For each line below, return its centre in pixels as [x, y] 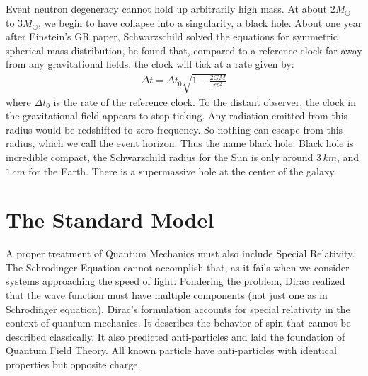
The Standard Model [110, 219]
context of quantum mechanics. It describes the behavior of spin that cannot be [178, 323]
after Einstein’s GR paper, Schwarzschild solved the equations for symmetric [172, 36]
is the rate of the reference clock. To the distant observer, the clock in [205, 101]
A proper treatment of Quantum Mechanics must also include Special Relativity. [180, 253]
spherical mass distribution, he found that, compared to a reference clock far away [184, 50]
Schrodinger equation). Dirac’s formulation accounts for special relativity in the [178, 309]
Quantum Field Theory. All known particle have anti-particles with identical [171, 350]
